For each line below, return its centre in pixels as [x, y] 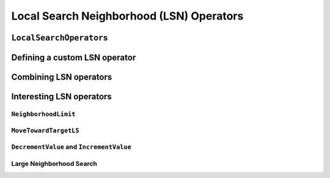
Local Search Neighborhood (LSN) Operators [127, 16]
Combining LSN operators [62, 77]
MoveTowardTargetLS [45, 130]
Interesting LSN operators [62, 97]
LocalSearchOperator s [60, 38]
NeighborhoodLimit [43, 114]
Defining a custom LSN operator [74, 57]
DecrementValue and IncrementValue [71, 147]
